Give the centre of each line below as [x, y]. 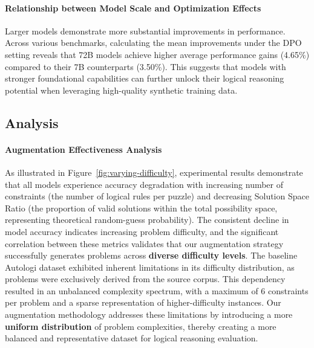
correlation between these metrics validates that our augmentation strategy [144, 243]
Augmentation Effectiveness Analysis [83, 149]
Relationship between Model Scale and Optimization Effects [133, 8]
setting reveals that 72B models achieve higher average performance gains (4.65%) [157, 54]
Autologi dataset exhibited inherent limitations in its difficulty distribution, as [150, 267]
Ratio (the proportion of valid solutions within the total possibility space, [141, 208]
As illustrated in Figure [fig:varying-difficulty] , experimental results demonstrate [154, 172]
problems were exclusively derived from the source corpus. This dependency [145, 279]
